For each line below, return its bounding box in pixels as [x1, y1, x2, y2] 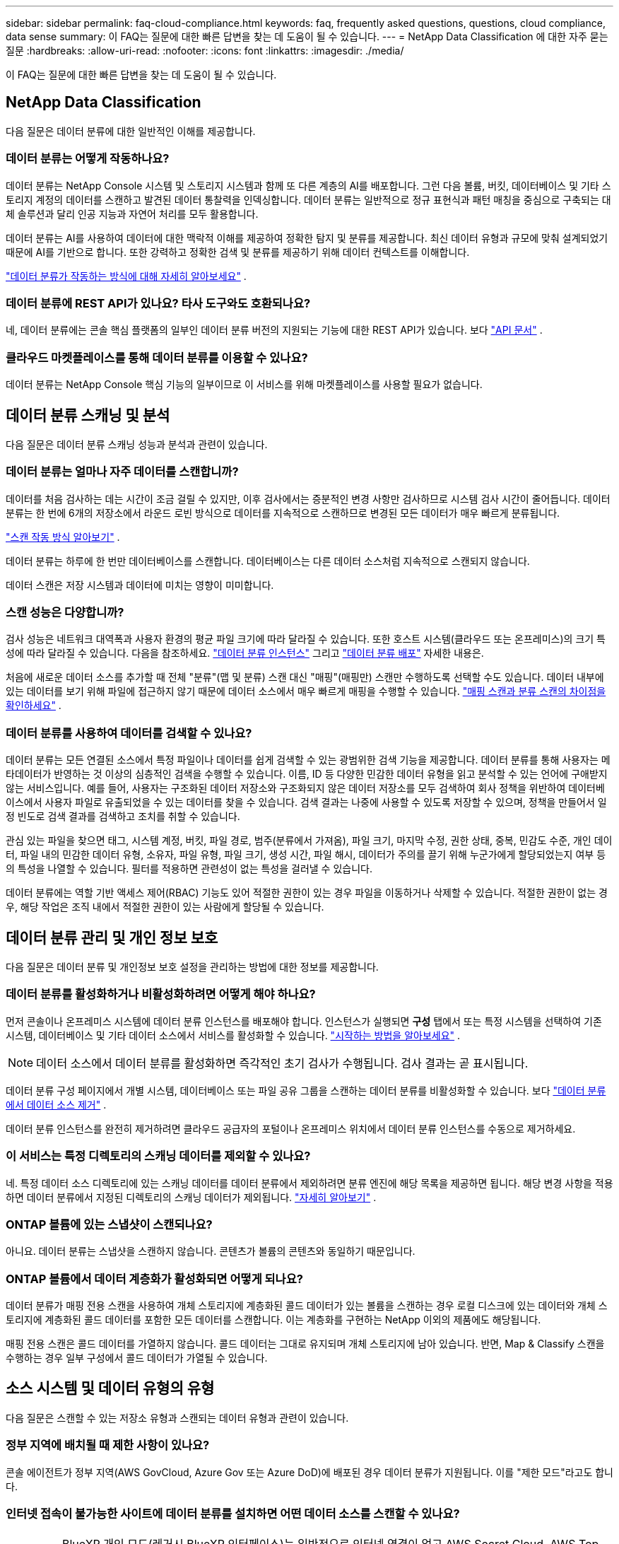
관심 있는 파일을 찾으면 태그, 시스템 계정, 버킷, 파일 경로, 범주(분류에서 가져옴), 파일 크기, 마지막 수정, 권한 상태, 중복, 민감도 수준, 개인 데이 [6, 834, 613, 847]
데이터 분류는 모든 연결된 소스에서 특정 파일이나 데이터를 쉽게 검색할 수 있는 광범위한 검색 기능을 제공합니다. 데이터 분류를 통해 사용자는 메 [6, 754, 611, 766]
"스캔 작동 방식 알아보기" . [6, 530, 120, 543]
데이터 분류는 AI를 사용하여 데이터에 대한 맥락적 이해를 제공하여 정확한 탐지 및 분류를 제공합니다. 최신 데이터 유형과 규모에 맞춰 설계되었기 [6, 231, 608, 244]
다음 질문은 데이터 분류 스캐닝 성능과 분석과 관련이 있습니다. [6, 438, 268, 450]
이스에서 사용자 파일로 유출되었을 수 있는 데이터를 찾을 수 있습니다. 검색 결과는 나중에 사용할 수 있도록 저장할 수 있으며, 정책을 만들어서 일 [6, 796, 607, 809]
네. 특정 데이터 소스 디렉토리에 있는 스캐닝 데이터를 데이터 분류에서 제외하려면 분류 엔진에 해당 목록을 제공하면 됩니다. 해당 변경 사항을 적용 [6, 1176, 613, 1189]
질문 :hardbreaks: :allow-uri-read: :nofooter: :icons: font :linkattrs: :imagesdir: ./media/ [6, 45, 404, 57]
